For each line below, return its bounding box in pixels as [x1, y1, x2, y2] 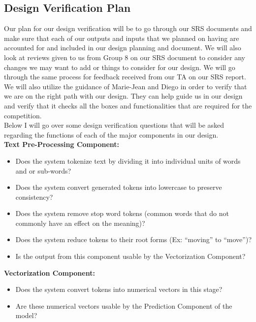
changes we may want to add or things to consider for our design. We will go [4, 62, 235, 72]
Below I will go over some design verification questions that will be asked [4, 120, 224, 130]
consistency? [15, 191, 53, 202]
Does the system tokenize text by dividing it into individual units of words [15, 155, 241, 166]
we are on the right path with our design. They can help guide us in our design [4, 91, 243, 101]
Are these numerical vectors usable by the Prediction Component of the [15, 300, 232, 311]
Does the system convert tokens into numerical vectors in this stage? [15, 284, 223, 294]
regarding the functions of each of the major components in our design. [4, 129, 219, 140]
